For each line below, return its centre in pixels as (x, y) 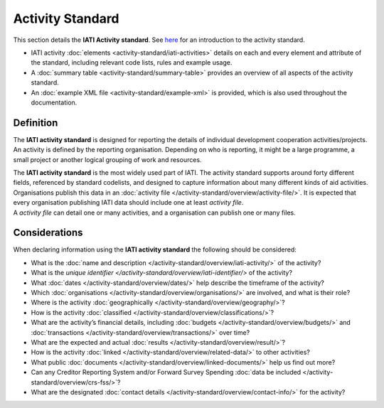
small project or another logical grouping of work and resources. (107, 159)
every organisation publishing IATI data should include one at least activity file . (128, 203)
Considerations (48, 233)
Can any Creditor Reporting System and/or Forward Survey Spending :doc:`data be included (166, 372)
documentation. (54, 102)
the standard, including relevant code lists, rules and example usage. (132, 63)
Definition (36, 123)
